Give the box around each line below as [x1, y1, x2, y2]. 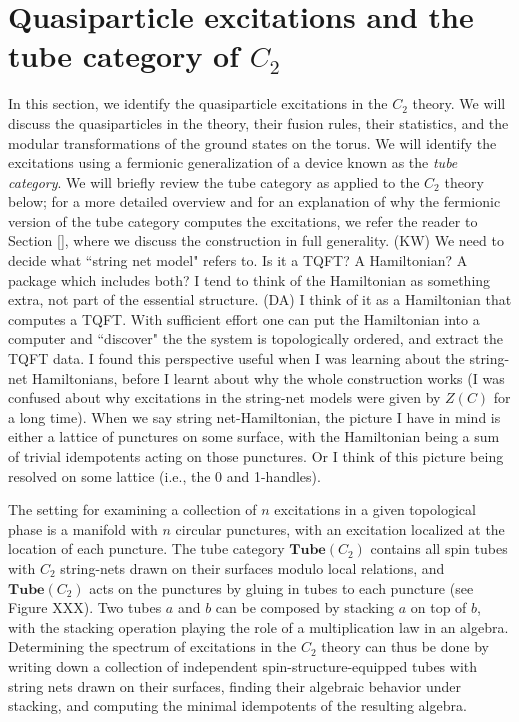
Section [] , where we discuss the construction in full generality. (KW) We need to [8, 230, 504, 251]
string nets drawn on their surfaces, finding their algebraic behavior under [8, 675, 461, 696]
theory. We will [412, 93, 506, 114]
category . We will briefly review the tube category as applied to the [8, 171, 420, 192]
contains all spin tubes [370, 538, 508, 559]
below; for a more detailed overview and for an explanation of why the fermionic [8, 191, 501, 212]
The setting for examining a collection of [8, 499, 257, 520]
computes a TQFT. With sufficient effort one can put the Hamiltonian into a [8, 308, 480, 329]
